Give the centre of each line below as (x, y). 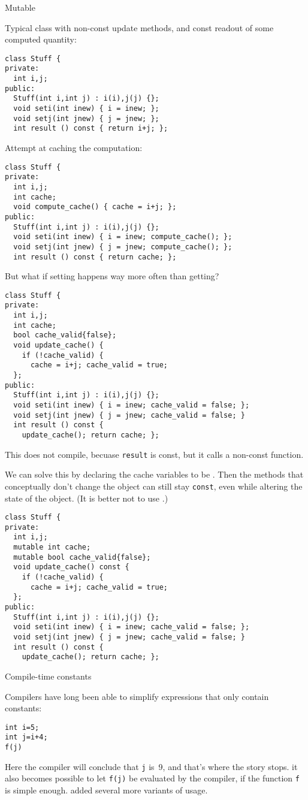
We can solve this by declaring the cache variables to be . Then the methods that (154, 474)
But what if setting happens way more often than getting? (112, 276)
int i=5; (22, 727)
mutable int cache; (52, 547)
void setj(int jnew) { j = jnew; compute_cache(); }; (123, 247)
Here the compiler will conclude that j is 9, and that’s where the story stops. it (151, 766)
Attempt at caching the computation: (74, 148)
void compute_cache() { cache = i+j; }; (95, 207)
